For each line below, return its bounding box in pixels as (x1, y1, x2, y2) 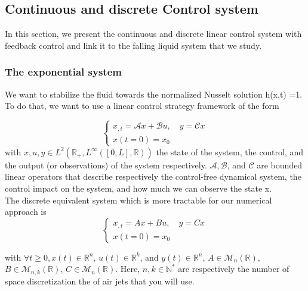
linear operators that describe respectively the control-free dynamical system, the (5, 170, 301, 183)
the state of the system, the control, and (156, 145, 303, 158)
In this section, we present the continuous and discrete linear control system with (5, 27, 302, 40)
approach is (5, 205, 47, 218)
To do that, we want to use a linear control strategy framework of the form (5, 99, 279, 112)
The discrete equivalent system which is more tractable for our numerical (5, 193, 272, 206)
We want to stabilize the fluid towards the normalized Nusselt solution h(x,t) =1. (5, 87, 303, 100)
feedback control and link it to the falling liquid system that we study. (5, 39, 262, 51)
